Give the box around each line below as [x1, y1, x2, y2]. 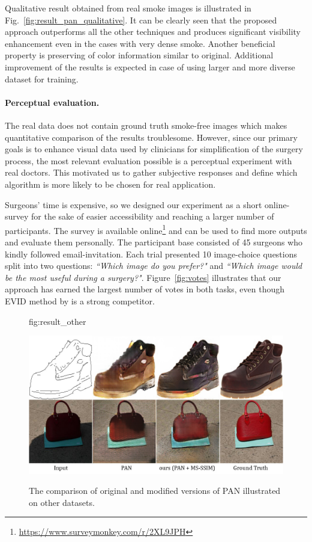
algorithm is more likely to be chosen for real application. [5, 177, 216, 190]
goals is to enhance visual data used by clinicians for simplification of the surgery [5, 143, 303, 155]
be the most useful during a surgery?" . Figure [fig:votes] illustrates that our [5, 271, 281, 283]
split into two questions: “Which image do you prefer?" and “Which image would [5, 259, 302, 272]
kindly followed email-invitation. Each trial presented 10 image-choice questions [5, 247, 298, 260]
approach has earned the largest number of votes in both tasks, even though [5, 283, 285, 295]
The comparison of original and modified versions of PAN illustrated [29, 484, 281, 497]
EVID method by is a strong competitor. [5, 294, 155, 307]
